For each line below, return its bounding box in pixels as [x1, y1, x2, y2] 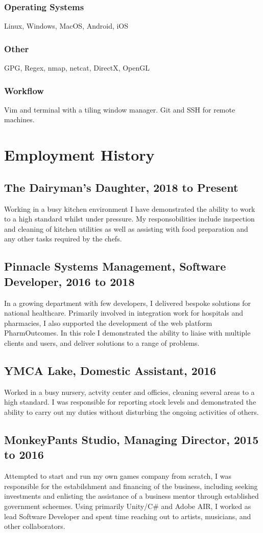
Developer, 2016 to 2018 [4, 273, 135, 289]
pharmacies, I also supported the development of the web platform [4, 317, 212, 328]
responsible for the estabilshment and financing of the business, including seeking [4, 480, 258, 491]
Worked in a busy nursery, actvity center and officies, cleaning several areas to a [4, 386, 255, 397]
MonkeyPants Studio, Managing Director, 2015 [4, 431, 259, 447]
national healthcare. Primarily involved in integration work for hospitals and [4, 307, 244, 318]
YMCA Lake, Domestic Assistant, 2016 [4, 362, 217, 378]
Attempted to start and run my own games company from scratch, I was [4, 471, 231, 481]
